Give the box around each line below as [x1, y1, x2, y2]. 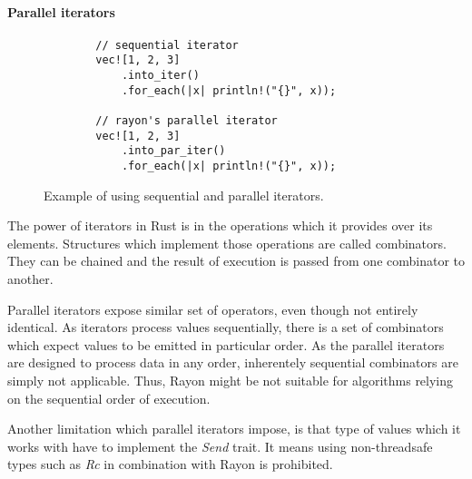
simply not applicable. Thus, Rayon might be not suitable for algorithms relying [7, 371, 454, 390]
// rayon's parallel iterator [95, 114, 278, 128]
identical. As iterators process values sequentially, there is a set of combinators [7, 318, 444, 337]
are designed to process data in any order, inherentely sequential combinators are [7, 353, 458, 372]
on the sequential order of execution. [7, 388, 211, 407]
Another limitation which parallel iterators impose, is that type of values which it [7, 419, 461, 438]
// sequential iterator [95, 38, 239, 52]
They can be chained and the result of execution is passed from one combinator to [7, 251, 466, 270]
